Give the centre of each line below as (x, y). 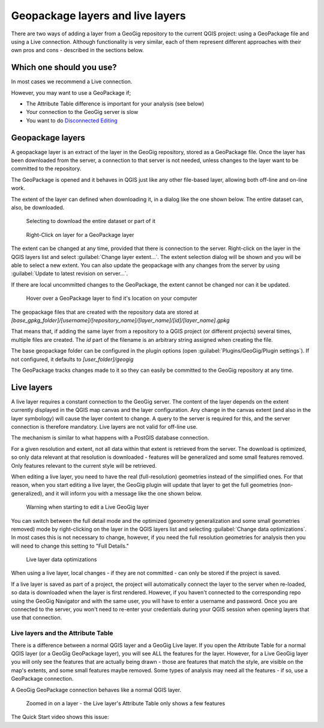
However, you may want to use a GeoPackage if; (71, 92)
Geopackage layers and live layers (98, 16)
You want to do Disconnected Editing (72, 121)
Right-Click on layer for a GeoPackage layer (80, 234)
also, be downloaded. (38, 207)
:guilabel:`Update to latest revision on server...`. (70, 273)
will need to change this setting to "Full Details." (70, 546)
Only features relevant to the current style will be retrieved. (84, 465)
